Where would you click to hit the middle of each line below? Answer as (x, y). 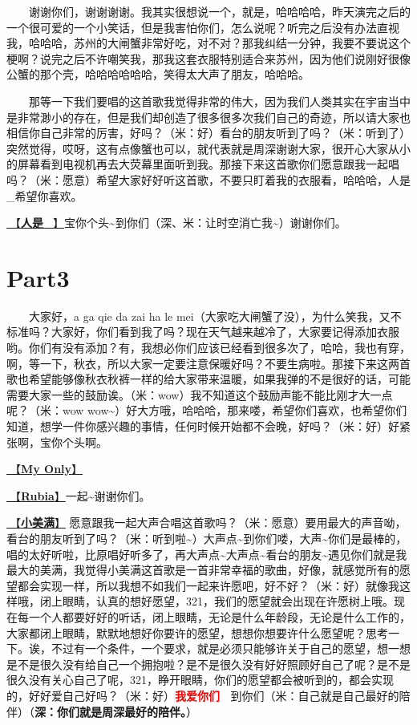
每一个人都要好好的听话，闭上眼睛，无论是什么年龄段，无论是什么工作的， (214, 616)
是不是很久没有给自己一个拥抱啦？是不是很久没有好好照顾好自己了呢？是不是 (208, 664)
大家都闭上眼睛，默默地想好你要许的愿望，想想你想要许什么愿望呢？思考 (197, 632)
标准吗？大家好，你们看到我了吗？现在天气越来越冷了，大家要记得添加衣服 (203, 332)
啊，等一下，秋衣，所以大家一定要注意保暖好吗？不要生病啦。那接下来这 (197, 363)
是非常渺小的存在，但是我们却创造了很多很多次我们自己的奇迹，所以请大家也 (208, 117)
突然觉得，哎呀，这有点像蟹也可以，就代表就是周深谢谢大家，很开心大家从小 (208, 148)
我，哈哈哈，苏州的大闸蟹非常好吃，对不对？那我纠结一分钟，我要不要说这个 (208, 43)
